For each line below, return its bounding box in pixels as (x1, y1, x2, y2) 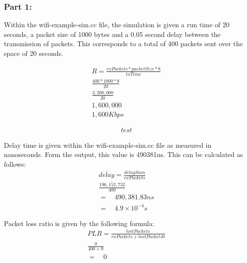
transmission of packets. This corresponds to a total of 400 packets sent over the (4, 38, 243, 49)
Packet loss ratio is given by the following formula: (4, 218, 155, 228)
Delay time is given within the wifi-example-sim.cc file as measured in (4, 140, 212, 150)
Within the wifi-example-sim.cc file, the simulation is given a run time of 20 (4, 19, 229, 30)
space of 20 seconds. (4, 48, 63, 58)
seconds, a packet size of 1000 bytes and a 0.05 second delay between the (4, 29, 221, 39)
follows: (4, 159, 26, 169)
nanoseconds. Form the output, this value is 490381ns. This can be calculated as (4, 149, 243, 159)
